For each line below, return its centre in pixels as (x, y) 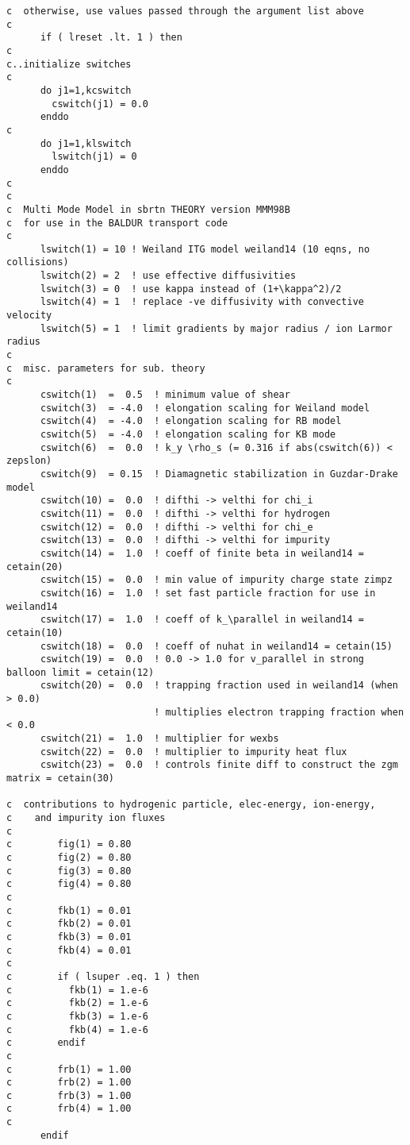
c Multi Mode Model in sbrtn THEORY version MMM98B (148, 209)
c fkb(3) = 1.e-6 (77, 1016)
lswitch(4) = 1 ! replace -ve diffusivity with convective (202, 302)
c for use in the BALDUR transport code (117, 223)
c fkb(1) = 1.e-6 (77, 990)
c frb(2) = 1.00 (69, 1083)
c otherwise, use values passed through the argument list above (186, 11)
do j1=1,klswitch (86, 143)
